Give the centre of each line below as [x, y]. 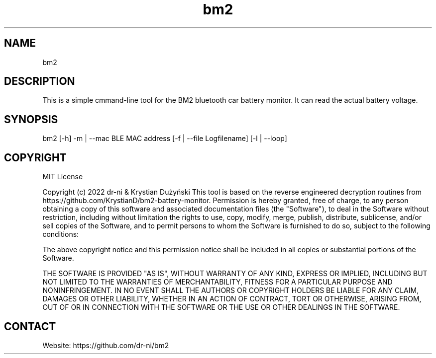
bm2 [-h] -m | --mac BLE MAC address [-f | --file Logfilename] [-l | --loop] [165, 139]
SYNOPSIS [31, 119]
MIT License [63, 177]
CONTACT [30, 326]
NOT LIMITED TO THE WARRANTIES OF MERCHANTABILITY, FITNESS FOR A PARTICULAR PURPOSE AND [218, 282]
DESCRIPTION [40, 81]
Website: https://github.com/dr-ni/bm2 [106, 345]
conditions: [61, 234]
